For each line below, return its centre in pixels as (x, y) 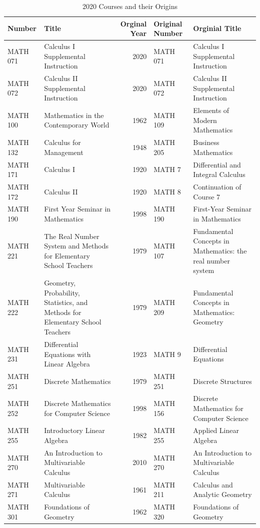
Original (168, 23)
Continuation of (217, 186)
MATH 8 (167, 191)
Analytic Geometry (222, 494)
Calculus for (62, 142)
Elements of (211, 110)
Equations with (67, 354)
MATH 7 (167, 169)
